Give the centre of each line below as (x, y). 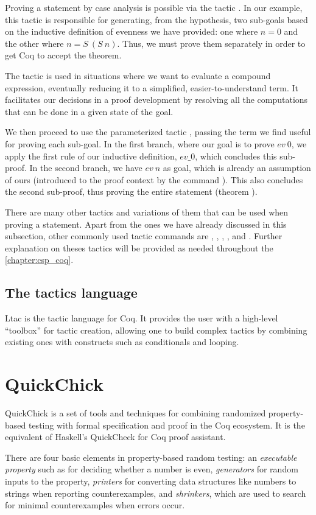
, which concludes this (236, 156)
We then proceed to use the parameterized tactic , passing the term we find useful (158, 132)
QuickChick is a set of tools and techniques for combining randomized (135, 412)
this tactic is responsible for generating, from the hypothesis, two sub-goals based (156, 19)
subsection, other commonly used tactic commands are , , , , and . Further (144, 236)
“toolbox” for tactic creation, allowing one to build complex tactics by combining (156, 330)
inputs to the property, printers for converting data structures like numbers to (151, 481)
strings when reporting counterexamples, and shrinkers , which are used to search (156, 493)
